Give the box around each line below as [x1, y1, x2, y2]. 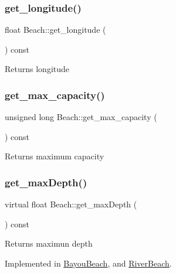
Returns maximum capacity [5, 150, 104, 162]
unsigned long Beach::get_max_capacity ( [5, 111, 157, 123]
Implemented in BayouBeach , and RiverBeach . [5, 257, 172, 269]
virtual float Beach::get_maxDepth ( [5, 198, 137, 210]
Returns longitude [5, 63, 70, 75]
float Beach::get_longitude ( [5, 23, 106, 36]
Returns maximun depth [5, 237, 93, 250]
